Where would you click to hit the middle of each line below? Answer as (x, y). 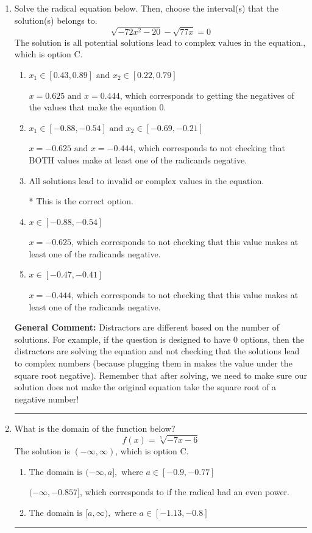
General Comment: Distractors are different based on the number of (147, 327)
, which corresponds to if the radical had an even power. (184, 492)
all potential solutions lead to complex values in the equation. (188, 43)
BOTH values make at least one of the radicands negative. (138, 159)
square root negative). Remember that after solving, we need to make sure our (161, 375)
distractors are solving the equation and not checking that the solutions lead (157, 351)
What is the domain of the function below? (95, 428)
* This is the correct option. (81, 201)
